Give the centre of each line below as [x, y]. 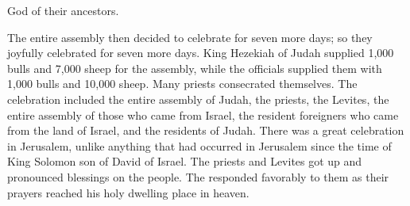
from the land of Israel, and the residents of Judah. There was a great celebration [206, 130]
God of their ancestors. [63, 10]
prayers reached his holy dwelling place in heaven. [128, 192]
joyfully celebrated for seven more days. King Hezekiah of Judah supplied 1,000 [201, 53]
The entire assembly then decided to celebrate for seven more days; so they [190, 37]
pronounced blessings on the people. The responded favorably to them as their [198, 176]
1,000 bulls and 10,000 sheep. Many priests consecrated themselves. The [182, 84]
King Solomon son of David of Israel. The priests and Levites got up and [185, 161]
